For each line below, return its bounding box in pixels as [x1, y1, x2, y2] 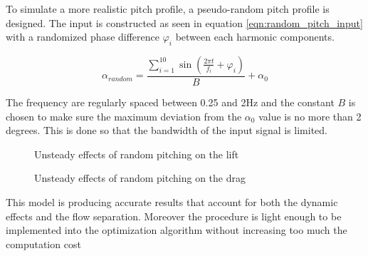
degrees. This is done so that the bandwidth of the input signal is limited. [6, 123, 328, 138]
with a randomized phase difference [6, 29, 159, 44]
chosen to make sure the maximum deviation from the [6, 108, 242, 123]
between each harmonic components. [175, 29, 335, 44]
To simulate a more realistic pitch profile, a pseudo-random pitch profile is [6, 1, 330, 16]
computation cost [6, 236, 81, 251]
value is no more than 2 [258, 108, 362, 123]
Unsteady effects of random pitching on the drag [34, 170, 246, 185]
